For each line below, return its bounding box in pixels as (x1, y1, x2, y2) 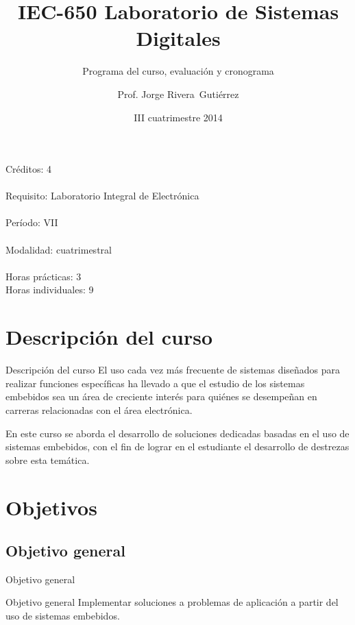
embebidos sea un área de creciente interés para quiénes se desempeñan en (5, 389, 317, 404)
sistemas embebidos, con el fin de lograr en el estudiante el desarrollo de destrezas (5, 439, 350, 454)
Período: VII (5, 215, 58, 230)
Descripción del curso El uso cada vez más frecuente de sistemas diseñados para (5, 363, 341, 377)
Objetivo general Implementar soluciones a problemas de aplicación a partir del (5, 595, 339, 609)
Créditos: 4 (5, 162, 52, 176)
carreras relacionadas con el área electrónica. (5, 402, 193, 417)
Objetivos (5, 493, 97, 521)
